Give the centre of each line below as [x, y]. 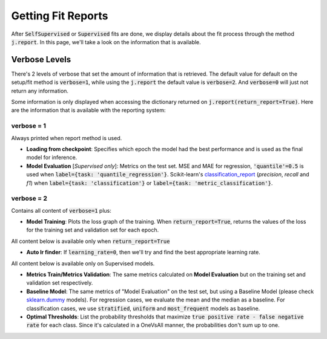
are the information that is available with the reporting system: [88, 110]
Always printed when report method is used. [67, 138]
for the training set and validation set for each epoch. [93, 230]
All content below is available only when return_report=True [91, 241]
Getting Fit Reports [60, 16]
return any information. [40, 91]
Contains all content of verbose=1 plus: [61, 210]
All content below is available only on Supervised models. [83, 263]
